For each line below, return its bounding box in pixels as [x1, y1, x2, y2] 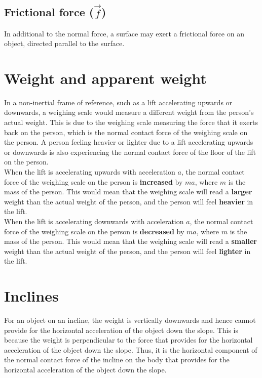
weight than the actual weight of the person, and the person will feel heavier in [4, 196, 253, 206]
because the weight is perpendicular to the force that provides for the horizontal [4, 334, 253, 345]
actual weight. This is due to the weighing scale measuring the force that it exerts [4, 117, 258, 128]
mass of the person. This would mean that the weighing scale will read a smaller [4, 236, 257, 246]
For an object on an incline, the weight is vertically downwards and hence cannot [4, 315, 256, 325]
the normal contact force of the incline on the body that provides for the [4, 354, 230, 365]
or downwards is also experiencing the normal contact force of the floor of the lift [4, 146, 256, 157]
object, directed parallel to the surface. [4, 38, 125, 49]
